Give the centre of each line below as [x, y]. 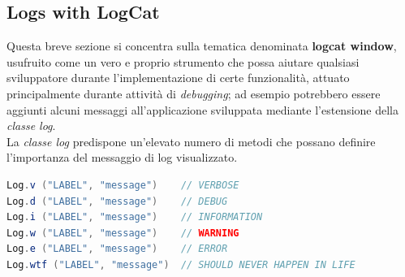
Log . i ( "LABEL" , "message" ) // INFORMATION [135, 217]
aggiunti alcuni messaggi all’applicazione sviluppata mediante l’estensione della [203, 109]
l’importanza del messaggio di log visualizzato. [122, 157]
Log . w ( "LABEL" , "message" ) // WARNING [123, 233]
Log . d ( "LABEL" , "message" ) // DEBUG [117, 201]
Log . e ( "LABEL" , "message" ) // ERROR [117, 249]
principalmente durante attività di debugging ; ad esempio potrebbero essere [194, 93]
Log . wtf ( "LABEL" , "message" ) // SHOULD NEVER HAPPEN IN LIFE [181, 264]
